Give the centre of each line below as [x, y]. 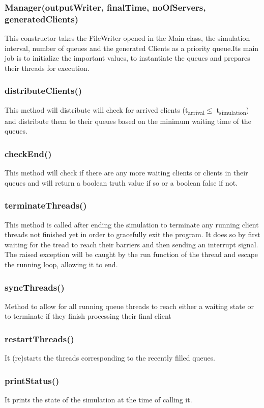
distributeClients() [43, 91]
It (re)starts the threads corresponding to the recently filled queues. [110, 358]
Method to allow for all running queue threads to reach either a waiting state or [129, 306]
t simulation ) [233, 110]
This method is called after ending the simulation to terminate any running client [132, 224]
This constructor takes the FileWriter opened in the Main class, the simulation [127, 38]
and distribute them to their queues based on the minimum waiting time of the [128, 121]
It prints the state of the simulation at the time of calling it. [98, 400]
